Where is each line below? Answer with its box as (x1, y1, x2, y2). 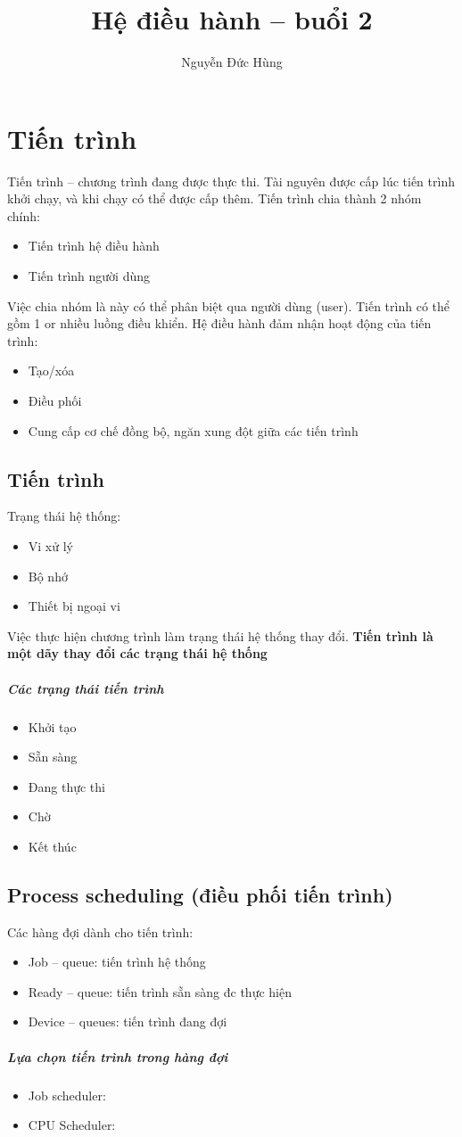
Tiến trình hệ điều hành (28, 236, 160, 255)
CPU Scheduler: (28, 1116, 116, 1134)
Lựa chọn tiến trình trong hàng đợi (7, 1047, 228, 1066)
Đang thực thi (28, 777, 105, 795)
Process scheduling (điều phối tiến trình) (7, 880, 393, 908)
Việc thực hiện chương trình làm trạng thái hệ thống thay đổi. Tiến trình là (7, 626, 433, 645)
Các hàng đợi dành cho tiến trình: (7, 922, 194, 941)
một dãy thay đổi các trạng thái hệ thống (7, 644, 268, 663)
